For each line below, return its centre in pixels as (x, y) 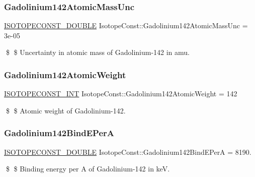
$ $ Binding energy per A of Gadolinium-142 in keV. (88, 169)
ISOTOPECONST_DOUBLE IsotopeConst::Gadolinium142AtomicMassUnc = (126, 25)
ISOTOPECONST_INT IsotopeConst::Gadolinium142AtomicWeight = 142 (121, 94)
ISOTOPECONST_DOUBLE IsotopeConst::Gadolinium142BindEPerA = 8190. (128, 152)
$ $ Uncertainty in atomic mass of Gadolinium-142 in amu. (98, 52)
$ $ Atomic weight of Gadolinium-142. (66, 110)
